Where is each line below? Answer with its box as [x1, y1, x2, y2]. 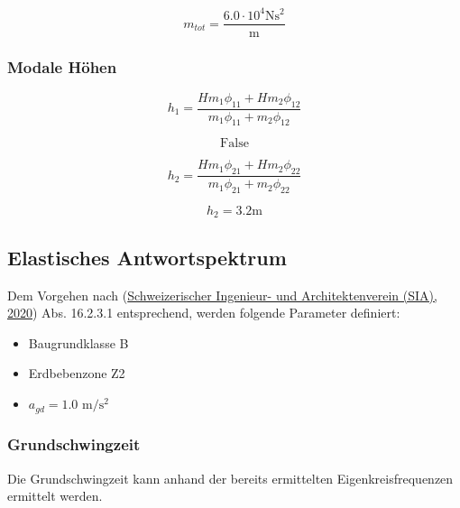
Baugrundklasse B [28, 333, 129, 352]
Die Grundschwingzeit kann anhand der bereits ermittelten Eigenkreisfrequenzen [7, 468, 454, 487]
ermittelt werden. [7, 486, 103, 505]
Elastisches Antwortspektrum [7, 243, 287, 271]
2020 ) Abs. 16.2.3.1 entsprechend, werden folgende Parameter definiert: [7, 303, 400, 322]
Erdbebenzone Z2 [28, 364, 125, 383]
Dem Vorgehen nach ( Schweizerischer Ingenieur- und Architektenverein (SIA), [7, 285, 437, 304]
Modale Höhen [7, 56, 117, 79]
